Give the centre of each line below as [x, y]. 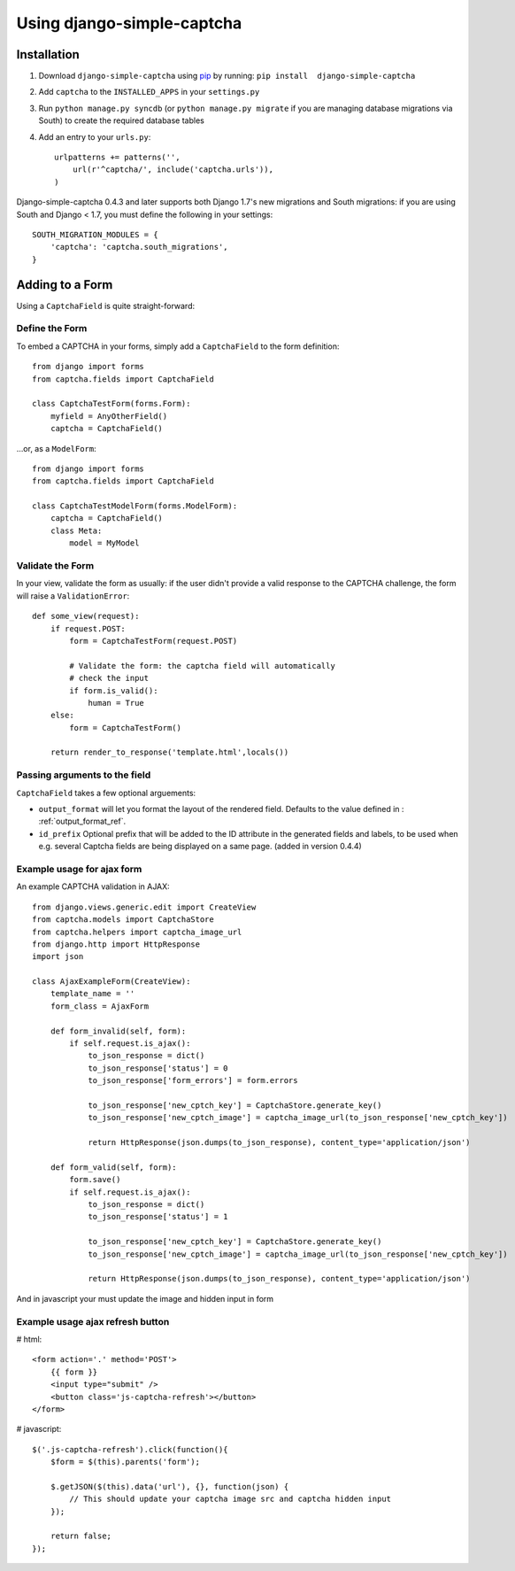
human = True [116, 703]
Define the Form [52, 329]
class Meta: [76, 530]
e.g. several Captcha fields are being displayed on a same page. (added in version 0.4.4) [200, 847]
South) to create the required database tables [122, 120]
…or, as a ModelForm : [56, 448]
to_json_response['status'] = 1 [158, 1217]
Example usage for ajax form [79, 869]
